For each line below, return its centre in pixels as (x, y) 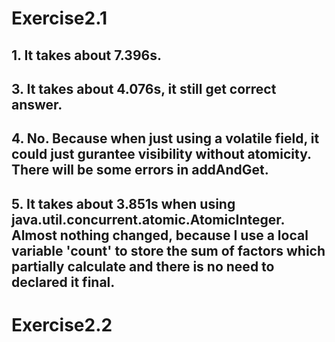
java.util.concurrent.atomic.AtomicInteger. (148, 219)
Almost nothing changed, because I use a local (160, 235)
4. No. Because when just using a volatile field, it (165, 138)
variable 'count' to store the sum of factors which (168, 250)
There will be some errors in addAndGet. (140, 170)
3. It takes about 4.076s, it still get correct (144, 88)
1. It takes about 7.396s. (86, 55)
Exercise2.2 (62, 324)
